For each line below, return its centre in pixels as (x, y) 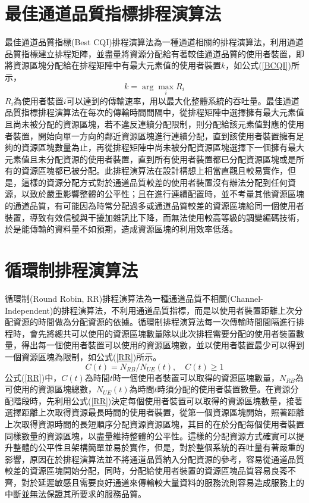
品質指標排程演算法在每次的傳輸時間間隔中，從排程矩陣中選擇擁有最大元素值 (154, 112)
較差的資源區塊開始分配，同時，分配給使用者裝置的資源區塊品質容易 (138, 471)
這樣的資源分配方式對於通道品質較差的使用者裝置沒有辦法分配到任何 (154, 182)
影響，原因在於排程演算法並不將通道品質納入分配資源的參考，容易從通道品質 (154, 459)
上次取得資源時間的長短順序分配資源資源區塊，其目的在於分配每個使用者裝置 (154, 424)
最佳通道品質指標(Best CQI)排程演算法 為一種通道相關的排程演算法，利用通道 (154, 42)
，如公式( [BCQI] (257, 65)
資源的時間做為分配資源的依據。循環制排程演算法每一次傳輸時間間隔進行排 (158, 322)
